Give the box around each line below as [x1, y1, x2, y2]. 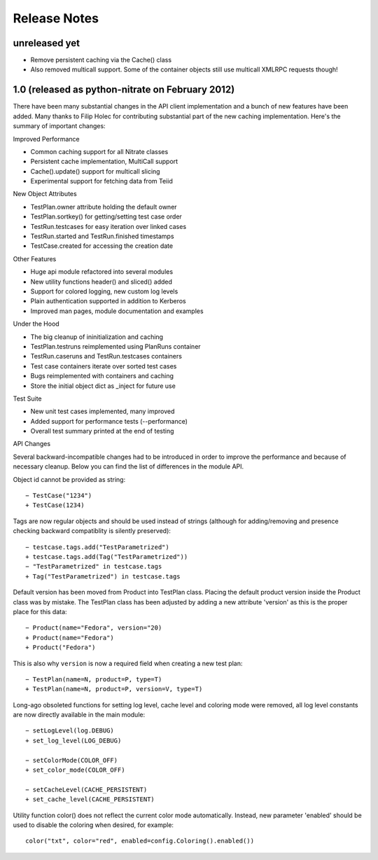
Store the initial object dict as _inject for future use [30, 382, 176, 390]
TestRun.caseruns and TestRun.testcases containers [30, 352, 182, 361]
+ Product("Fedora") [25, 644, 96, 651]
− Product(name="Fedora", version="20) [25, 624, 162, 632]
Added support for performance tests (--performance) [30, 417, 188, 425]
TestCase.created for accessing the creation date [30, 242, 174, 250]
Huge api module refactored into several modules [30, 268, 174, 276]
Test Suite [13, 394, 42, 403]
